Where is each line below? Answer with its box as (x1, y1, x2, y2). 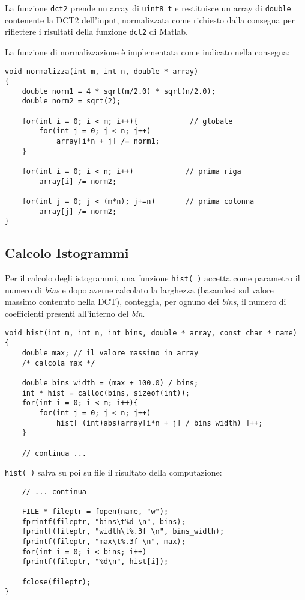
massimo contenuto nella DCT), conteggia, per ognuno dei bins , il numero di (5, 295, 286, 308)
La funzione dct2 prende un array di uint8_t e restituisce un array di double (5, 2, 291, 14)
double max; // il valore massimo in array (22, 348, 199, 357)
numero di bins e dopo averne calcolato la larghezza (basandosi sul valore (5, 283, 274, 296)
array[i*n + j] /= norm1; (56, 137, 160, 146)
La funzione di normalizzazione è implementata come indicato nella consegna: (5, 45, 290, 58)
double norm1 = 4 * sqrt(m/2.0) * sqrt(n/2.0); (22, 87, 216, 96)
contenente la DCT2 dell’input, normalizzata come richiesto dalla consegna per (5, 13, 295, 26)
